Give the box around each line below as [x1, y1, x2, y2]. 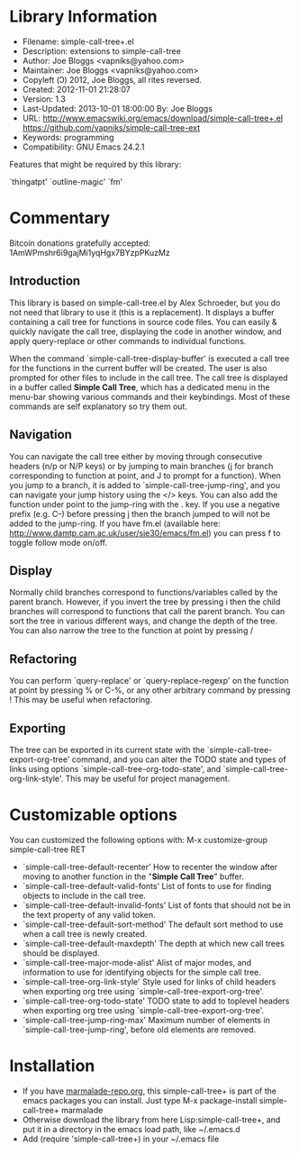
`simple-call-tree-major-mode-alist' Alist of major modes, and [22, 957, 252, 967]
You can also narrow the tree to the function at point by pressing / [9, 625, 254, 636]
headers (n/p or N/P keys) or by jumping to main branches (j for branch [9, 460, 274, 471]
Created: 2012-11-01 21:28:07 [22, 84, 131, 95]
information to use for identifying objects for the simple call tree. [22, 967, 261, 977]
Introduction [9, 273, 81, 289]
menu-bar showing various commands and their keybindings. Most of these [9, 391, 291, 402]
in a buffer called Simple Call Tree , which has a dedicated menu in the [9, 381, 270, 393]
